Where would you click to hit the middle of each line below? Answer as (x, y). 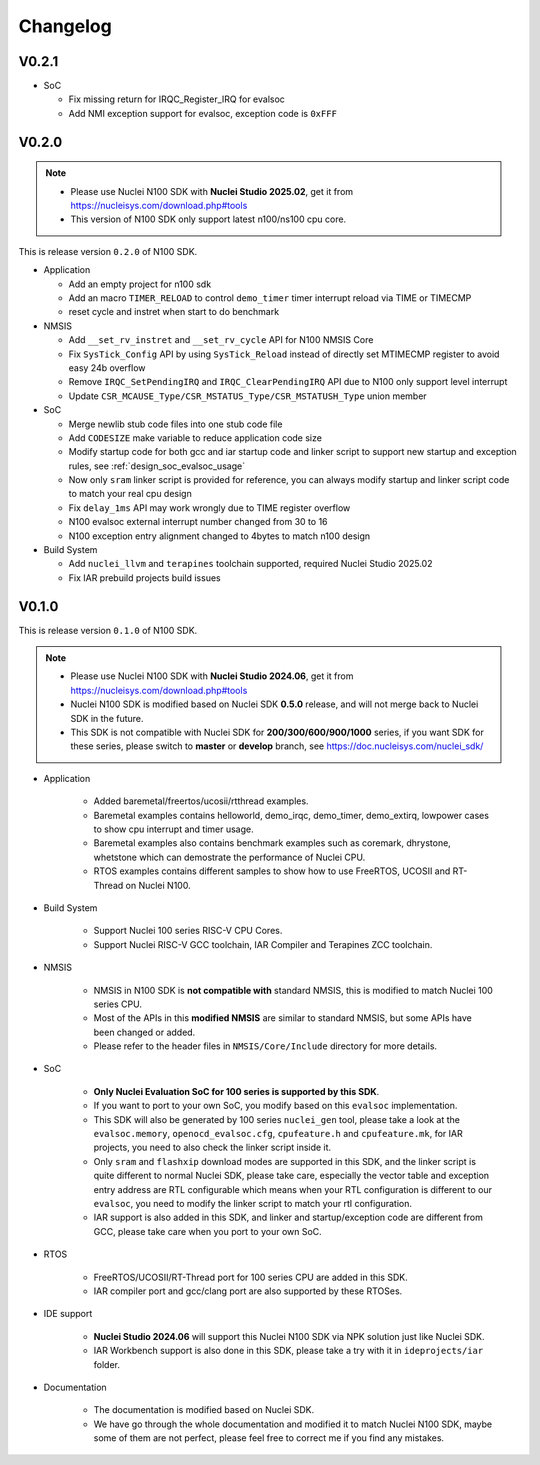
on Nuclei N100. (158, 885)
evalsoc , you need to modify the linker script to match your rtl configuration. (253, 1203)
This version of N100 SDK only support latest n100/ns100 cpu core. (208, 219)
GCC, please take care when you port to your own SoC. (207, 1231)
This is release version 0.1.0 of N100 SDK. (108, 630)
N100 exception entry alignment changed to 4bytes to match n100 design (219, 536)
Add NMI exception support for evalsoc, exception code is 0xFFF (202, 113)
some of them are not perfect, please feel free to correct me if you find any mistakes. (269, 1438)
